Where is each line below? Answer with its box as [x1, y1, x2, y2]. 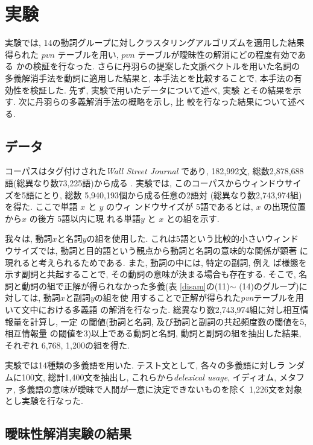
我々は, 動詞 [5, 232, 52, 245]
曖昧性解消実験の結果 [5, 424, 131, 443]
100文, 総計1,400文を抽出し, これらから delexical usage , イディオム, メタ [21, 370, 296, 383]
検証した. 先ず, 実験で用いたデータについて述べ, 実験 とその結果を [30, 83, 293, 96]
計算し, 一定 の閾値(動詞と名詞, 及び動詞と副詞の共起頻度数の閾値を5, [30, 315, 307, 327]
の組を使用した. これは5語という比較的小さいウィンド [86, 232, 299, 245]
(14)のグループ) [239, 279, 299, 292]
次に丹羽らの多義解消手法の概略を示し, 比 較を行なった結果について [18, 95, 288, 108]
